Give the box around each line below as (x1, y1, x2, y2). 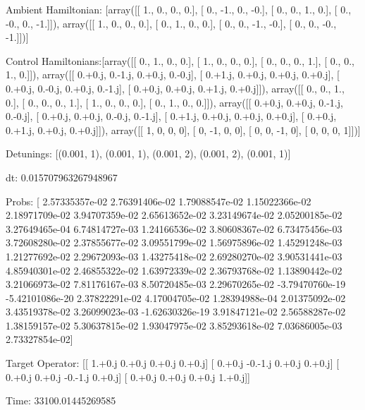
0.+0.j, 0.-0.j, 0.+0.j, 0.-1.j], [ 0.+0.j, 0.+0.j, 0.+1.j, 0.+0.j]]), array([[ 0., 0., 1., (6, 80, 345, 95)
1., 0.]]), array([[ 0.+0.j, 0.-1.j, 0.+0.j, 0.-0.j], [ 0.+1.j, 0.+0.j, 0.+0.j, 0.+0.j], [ (6, 67, 340, 82)
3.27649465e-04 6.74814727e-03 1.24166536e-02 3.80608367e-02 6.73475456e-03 (6, 221, 342, 236)
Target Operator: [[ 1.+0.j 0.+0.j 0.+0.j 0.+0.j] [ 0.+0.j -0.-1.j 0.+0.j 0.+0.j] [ (6, 356, 340, 370)
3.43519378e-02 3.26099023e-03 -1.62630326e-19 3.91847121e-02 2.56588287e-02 (6, 304, 346, 319)
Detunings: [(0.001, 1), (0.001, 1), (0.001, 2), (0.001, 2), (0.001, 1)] (6, 146, 291, 161)
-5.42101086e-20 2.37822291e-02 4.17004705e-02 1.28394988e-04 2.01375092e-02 (6, 290, 346, 305)
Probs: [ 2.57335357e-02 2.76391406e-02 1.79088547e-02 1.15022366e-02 (6, 193, 311, 208)
